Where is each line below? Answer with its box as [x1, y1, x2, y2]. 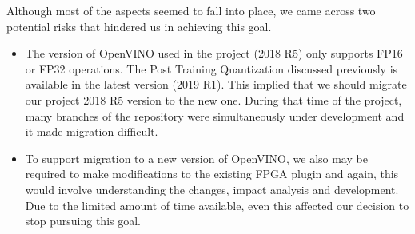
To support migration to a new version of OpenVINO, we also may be [25, 149, 368, 166]
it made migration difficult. [25, 123, 158, 140]
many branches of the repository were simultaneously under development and [25, 107, 405, 124]
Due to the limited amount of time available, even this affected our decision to [25, 196, 409, 213]
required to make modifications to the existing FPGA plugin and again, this [25, 165, 399, 182]
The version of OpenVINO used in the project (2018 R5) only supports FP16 [25, 45, 403, 61]
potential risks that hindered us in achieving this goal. [6, 18, 272, 34]
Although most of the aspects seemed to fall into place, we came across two [6, 2, 376, 18]
